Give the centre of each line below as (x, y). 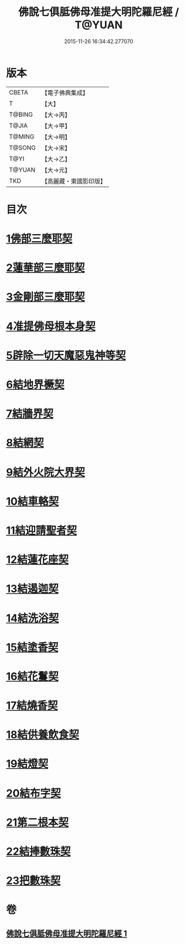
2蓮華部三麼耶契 (46, 268)
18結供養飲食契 (43, 735)
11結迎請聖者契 (42, 530)
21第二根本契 (37, 822)
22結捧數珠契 (38, 851)
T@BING (21, 114)
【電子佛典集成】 (65, 93)
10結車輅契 (32, 501)
